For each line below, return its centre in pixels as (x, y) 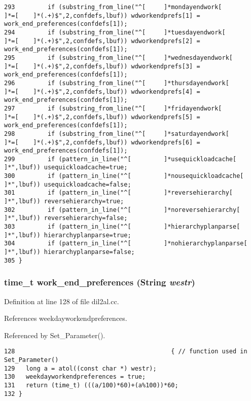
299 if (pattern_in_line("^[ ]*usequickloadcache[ (120, 159)
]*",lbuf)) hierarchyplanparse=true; (68, 235)
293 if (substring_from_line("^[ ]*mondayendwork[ (113, 7)
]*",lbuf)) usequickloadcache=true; (66, 168)
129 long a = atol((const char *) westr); (80, 368)
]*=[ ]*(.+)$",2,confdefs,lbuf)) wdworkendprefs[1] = (102, 15)
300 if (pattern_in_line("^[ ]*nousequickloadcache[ (124, 176)
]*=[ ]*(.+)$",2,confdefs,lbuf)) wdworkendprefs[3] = (102, 66)
